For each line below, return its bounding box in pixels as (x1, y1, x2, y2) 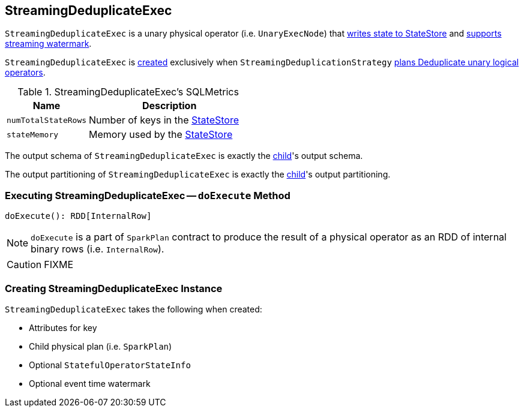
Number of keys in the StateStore (89, 114, 239, 127)
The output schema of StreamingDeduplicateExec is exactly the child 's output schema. (5, 151, 363, 161)
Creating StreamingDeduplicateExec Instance (5, 282, 223, 294)
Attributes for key (29, 322, 97, 333)
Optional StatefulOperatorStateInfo (29, 359, 191, 370)
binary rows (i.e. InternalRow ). (31, 243, 164, 255)
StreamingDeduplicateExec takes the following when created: (5, 303, 262, 314)
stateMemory (7, 130, 59, 139)
